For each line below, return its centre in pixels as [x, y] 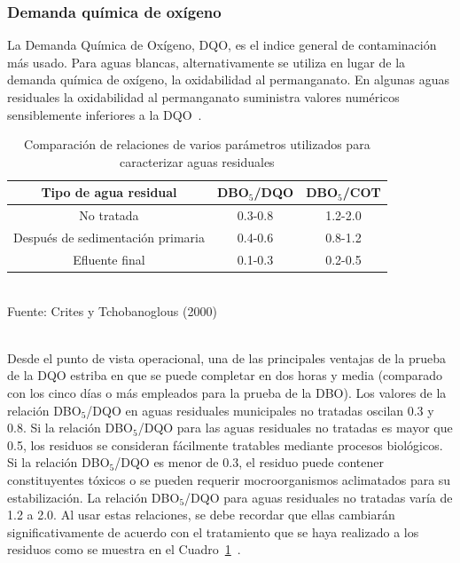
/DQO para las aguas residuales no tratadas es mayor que [295, 428]
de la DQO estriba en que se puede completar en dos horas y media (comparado [225, 375]
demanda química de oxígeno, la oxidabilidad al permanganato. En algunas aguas [228, 79]
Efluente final [109, 259]
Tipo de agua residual [109, 192]
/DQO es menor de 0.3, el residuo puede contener [249, 462]
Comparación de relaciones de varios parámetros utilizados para [197, 144]
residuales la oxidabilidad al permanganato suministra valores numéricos [203, 97]
